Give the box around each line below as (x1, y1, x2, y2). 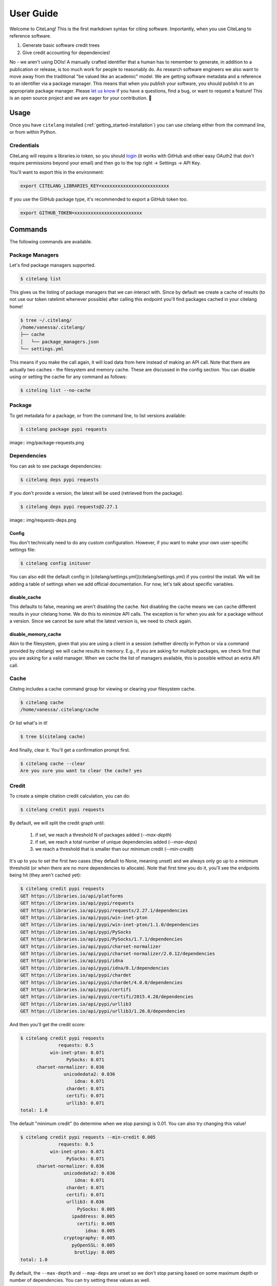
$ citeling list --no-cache (20, 387, 91, 393)
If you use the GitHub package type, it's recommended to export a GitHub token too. (9, 196, 188, 203)
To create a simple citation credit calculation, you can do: (9, 793, 131, 799)
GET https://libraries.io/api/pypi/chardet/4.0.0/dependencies (20, 979, 183, 985)
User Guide (9, 8, 58, 19)
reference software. (9, 32, 51, 39)
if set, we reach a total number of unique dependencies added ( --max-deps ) (35, 838, 197, 845)
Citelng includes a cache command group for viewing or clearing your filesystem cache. (9, 686, 196, 692)
